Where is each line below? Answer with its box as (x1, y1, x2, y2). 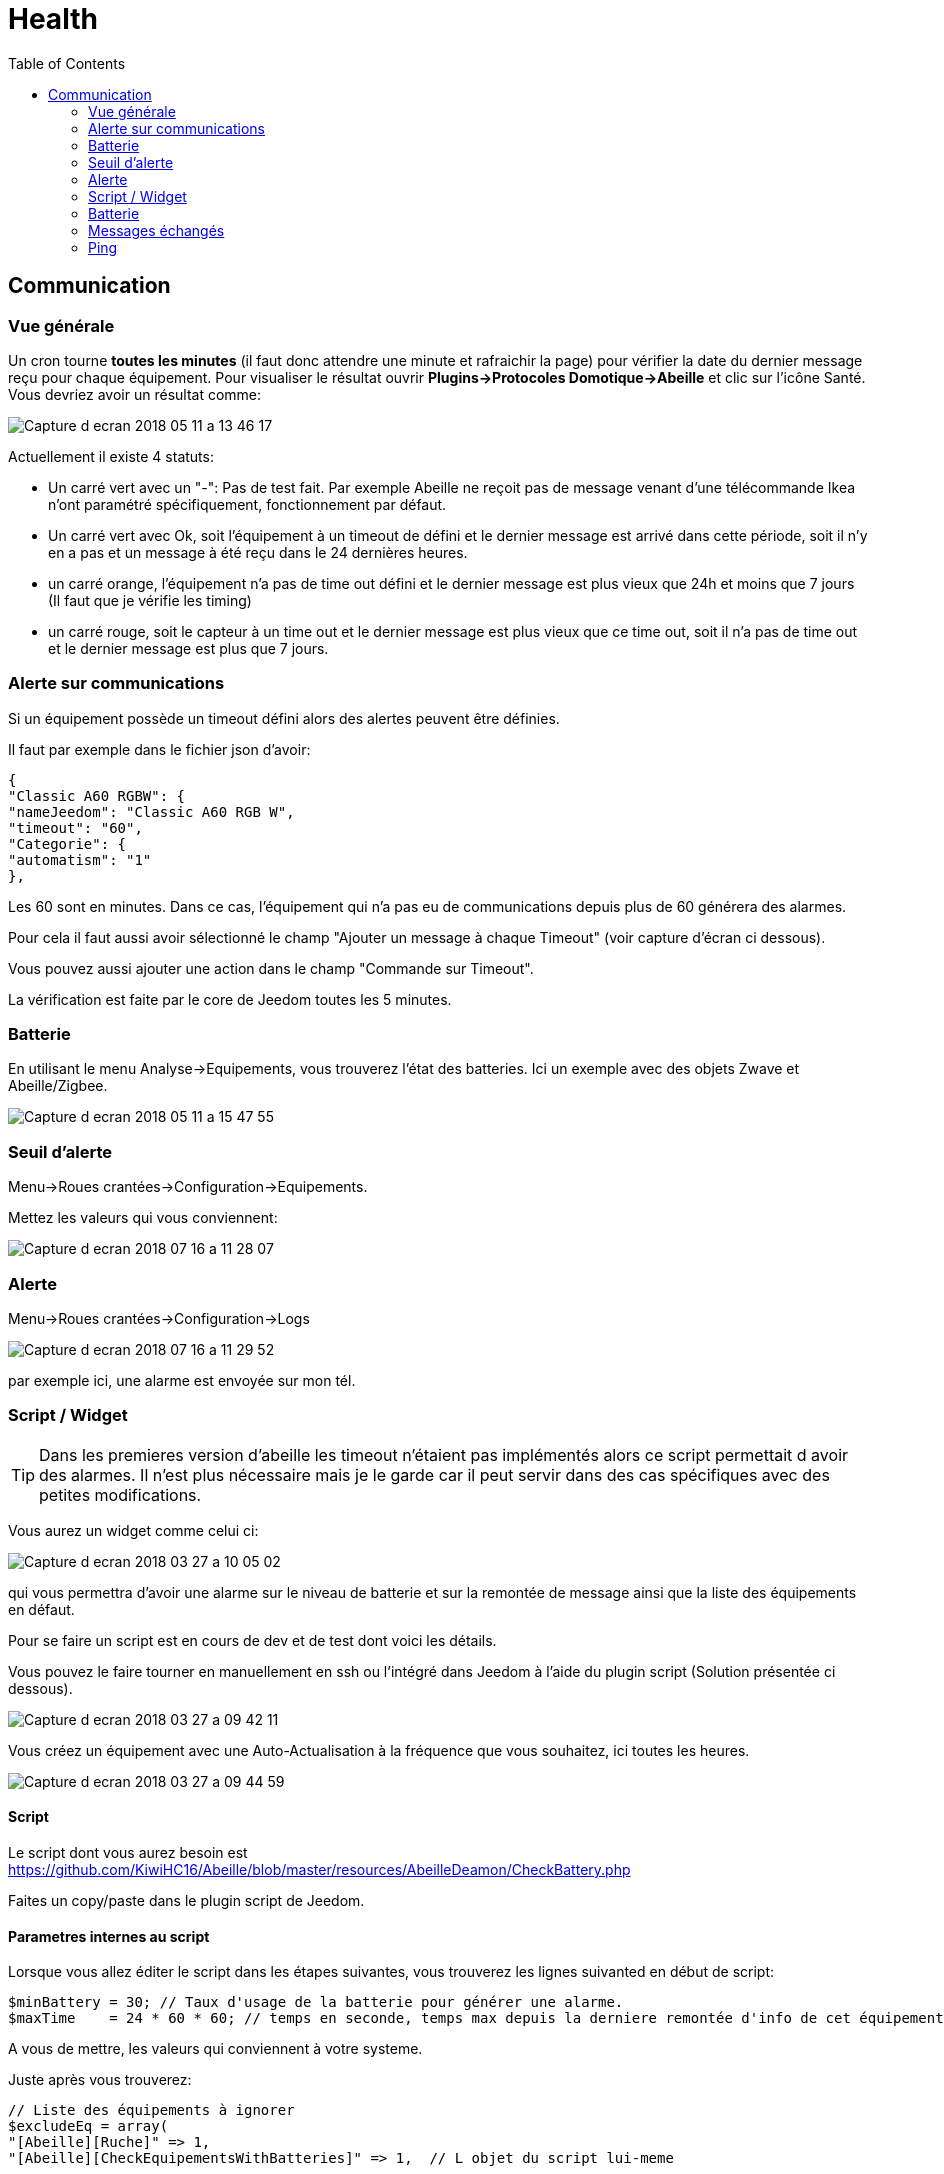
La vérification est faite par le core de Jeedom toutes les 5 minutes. (8, 990, 452, 1008)
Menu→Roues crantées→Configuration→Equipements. (8, 1178, 368, 1196)
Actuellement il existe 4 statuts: (8, 447, 214, 465)
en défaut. (8, 1600, 75, 1618)
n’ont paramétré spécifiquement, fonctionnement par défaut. (48, 495, 447, 513)
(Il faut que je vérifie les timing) (48, 591, 252, 609)
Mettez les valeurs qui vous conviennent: (8, 1209, 278, 1227)
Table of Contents (8, 54, 126, 72)
